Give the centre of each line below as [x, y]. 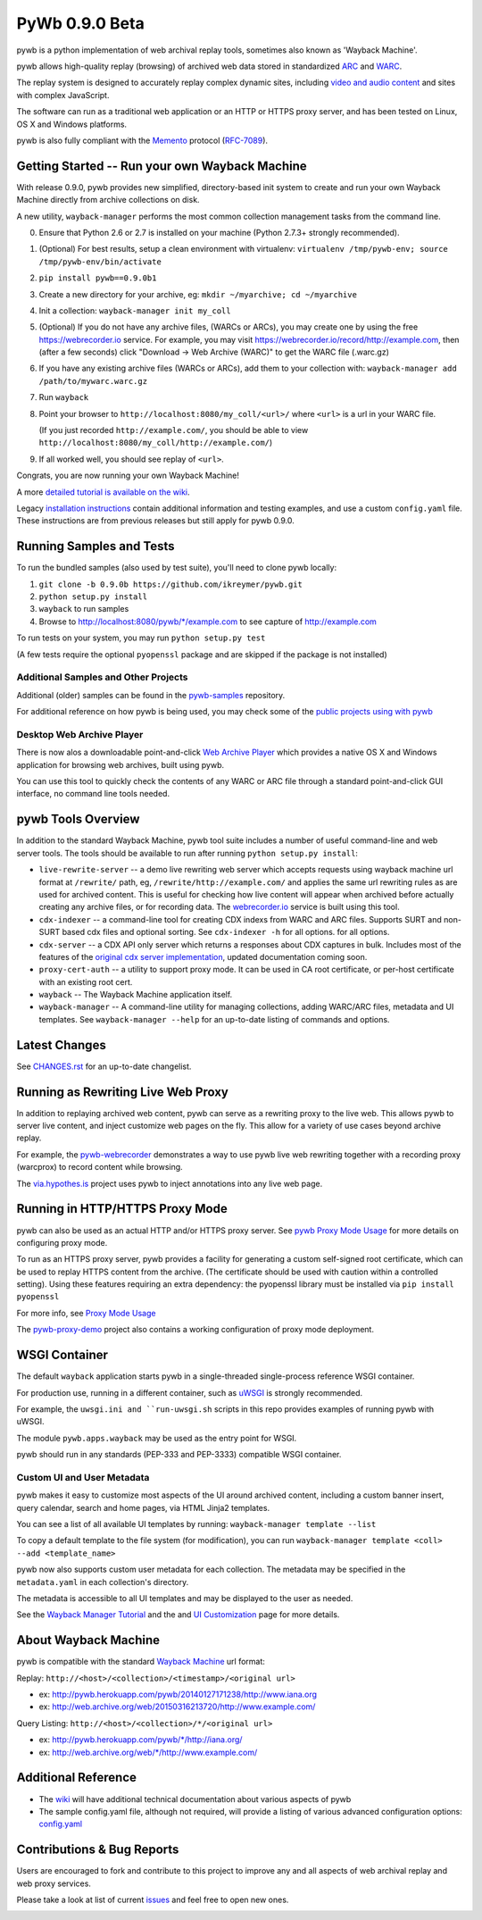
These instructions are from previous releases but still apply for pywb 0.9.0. [155, 521]
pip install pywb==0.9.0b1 [98, 278]
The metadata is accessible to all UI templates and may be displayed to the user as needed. [185, 1598]
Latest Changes [61, 1045]
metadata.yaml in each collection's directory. [103, 1582]
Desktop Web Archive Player [80, 734]
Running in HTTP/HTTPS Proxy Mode [122, 1209]
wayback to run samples [84, 609]
